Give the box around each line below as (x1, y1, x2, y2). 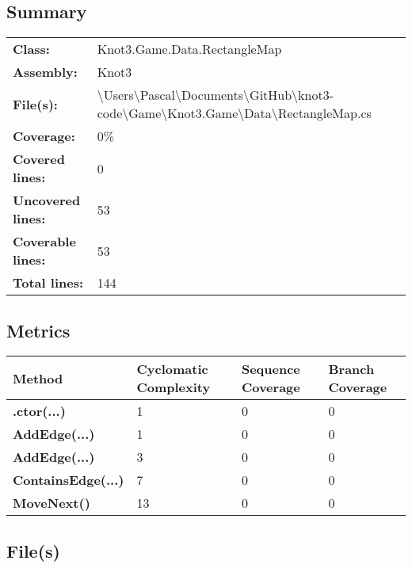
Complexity (136, 378, 211, 397)
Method (13, 368, 63, 387)
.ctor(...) (13, 402, 66, 421)
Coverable (13, 232, 76, 251)
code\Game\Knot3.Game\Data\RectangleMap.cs (97, 104, 372, 123)
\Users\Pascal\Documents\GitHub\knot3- (97, 86, 334, 105)
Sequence (241, 360, 300, 379)
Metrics (6, 318, 71, 342)
